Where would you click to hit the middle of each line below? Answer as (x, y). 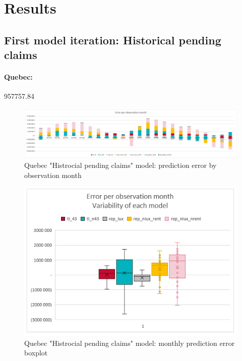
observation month (53, 175)
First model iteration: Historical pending (113, 40)
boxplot (36, 353)
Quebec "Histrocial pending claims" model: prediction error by (120, 165)
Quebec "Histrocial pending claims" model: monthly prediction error (130, 343)
